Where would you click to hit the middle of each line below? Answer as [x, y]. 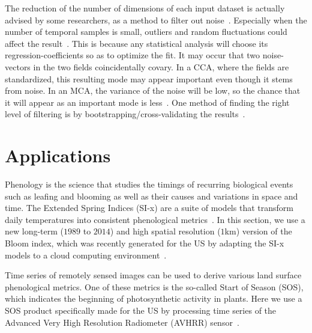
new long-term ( [34, 231]
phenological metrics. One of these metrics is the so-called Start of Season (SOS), [154, 286]
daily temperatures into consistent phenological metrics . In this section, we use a [155, 219]
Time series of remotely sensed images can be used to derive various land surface [153, 275]
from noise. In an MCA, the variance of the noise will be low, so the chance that [153, 90]
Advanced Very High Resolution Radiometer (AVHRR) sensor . [122, 322]
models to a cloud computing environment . [86, 255]
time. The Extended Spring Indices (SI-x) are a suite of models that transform [149, 208]
